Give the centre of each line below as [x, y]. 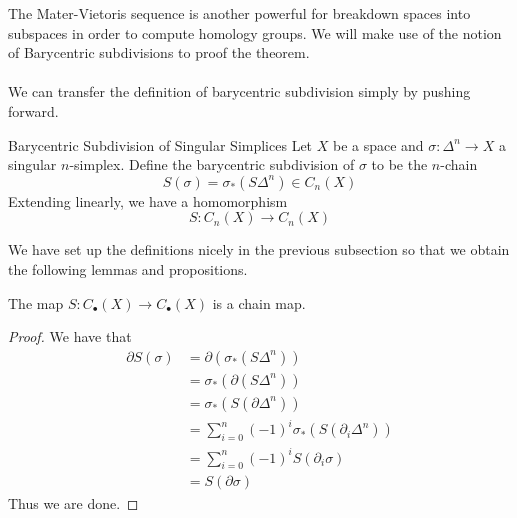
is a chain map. [259, 302]
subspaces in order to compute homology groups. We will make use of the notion [255, 32]
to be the [399, 164]
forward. [33, 110]
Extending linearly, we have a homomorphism [148, 200]
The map [36, 302]
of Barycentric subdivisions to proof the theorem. [159, 52]
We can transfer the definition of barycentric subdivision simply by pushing [239, 91]
